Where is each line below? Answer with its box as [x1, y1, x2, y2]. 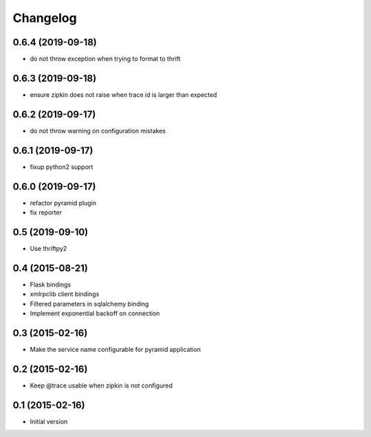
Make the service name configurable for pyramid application [30, 345, 201, 353]
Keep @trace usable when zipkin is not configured [30, 381, 173, 390]
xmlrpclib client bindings [30, 290, 100, 298]
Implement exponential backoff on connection [30, 309, 161, 317]
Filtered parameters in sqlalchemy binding [30, 300, 149, 308]
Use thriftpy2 [30, 244, 67, 252]
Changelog [12, 10, 77, 25]
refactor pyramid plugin [30, 199, 97, 207]
